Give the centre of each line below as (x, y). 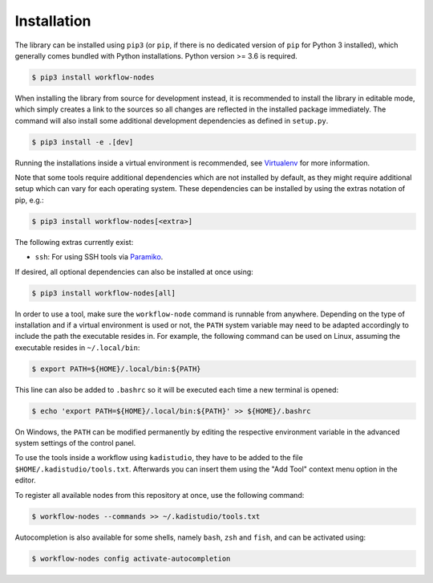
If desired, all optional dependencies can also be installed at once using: (134, 271)
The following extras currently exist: (74, 242)
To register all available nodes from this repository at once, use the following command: (160, 495)
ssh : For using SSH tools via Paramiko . (99, 257)
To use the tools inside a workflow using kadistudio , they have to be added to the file (159, 458)
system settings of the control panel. (75, 443)
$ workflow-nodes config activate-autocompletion (131, 559)
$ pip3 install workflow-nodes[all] (104, 293)
